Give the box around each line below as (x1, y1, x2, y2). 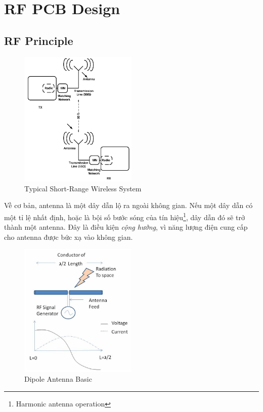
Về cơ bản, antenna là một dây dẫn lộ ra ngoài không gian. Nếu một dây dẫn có (4, 200, 253, 211)
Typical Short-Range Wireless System (24, 183, 142, 193)
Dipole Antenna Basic (24, 374, 92, 384)
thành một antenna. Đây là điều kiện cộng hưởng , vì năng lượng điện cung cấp (4, 222, 248, 232)
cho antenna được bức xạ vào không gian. (4, 231, 133, 242)
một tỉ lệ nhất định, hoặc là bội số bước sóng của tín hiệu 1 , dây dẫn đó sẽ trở (4, 211, 245, 222)
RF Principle (4, 32, 73, 48)
